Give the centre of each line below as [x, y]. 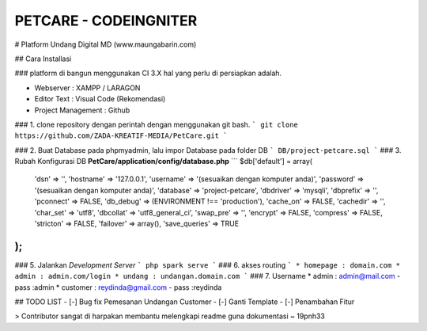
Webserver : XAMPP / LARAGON [87, 88]
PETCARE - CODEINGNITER [106, 21]
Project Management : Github [82, 110]
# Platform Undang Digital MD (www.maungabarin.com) [106, 44]
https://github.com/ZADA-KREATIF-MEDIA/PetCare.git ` [121, 136]
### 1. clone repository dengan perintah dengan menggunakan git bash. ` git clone [156, 124]
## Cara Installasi [43, 59]
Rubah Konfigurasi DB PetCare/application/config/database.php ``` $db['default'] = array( [163, 162]
